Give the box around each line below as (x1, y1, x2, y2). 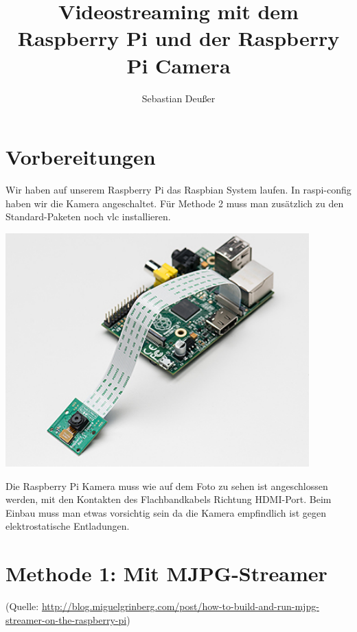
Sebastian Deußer (141, 91, 216, 105)
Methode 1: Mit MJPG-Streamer (5, 559, 327, 587)
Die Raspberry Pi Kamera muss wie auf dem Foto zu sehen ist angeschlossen (5, 478, 328, 493)
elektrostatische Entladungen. (5, 519, 130, 533)
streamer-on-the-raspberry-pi (5, 612, 127, 627)
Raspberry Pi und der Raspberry (17, 24, 340, 52)
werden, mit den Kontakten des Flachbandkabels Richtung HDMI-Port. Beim (5, 492, 332, 506)
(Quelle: (5, 599, 39, 613)
